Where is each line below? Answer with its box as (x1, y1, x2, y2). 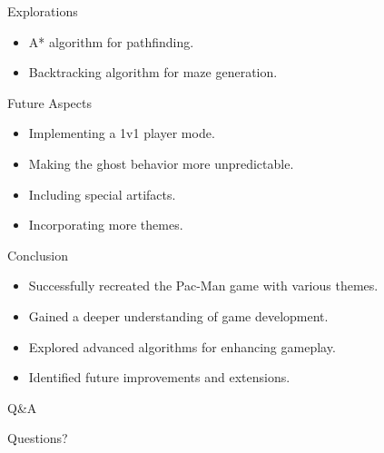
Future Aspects (7, 93, 92, 112)
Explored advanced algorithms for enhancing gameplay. (28, 337, 336, 356)
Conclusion (7, 245, 68, 264)
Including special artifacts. (28, 184, 176, 203)
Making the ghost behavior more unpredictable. (28, 153, 294, 172)
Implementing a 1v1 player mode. (28, 123, 215, 143)
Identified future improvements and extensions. (28, 368, 290, 387)
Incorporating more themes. (28, 215, 183, 234)
